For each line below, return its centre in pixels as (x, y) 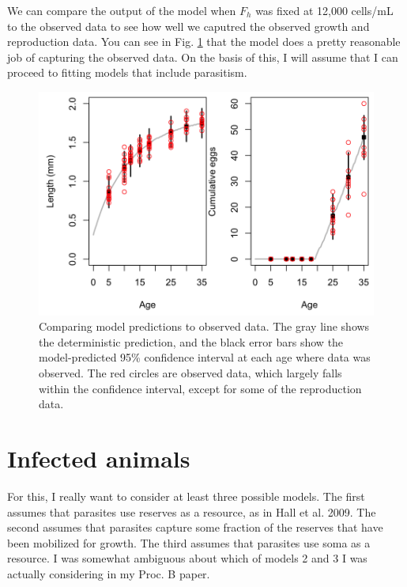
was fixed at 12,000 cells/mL (324, 10)
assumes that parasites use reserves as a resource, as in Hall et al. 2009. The (192, 511)
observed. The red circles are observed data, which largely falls (190, 373)
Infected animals (99, 458)
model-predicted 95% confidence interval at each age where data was (205, 357)
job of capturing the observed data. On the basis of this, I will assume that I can (203, 57)
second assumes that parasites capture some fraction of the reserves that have (195, 527)
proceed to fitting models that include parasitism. (127, 72)
